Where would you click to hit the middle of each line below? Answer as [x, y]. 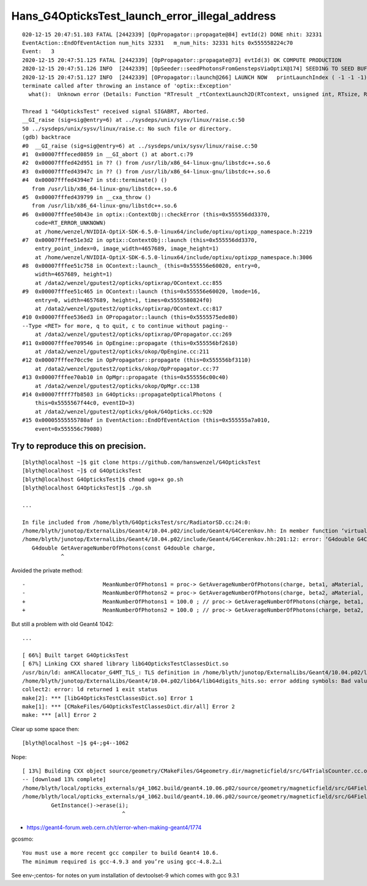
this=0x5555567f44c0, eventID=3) [85, 403]
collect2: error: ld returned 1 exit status [90, 690]
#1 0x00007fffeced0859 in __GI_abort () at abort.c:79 [108, 154]
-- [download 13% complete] [64, 779]
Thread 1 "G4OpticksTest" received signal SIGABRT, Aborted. [116, 112]
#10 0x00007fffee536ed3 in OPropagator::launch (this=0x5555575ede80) [130, 317]
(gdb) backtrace [46, 137]
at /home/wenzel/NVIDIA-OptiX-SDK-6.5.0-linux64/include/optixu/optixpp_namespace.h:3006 [173, 257]
